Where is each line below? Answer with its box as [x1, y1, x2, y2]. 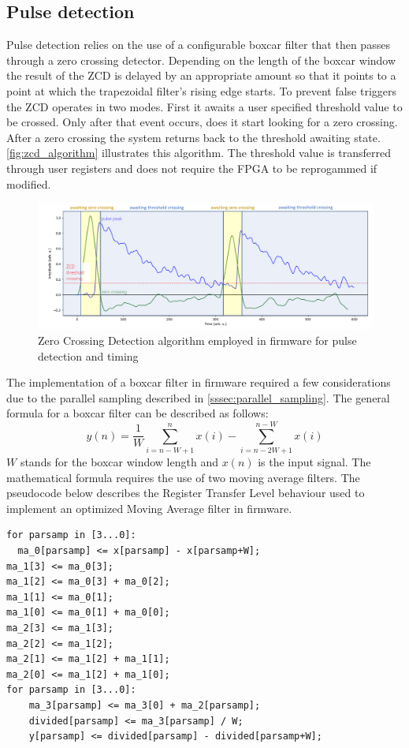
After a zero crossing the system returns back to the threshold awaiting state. [6, 129, 381, 145]
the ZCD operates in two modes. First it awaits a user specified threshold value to [6, 98, 403, 114]
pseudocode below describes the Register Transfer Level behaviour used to [6, 484, 365, 501]
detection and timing [38, 347, 139, 364]
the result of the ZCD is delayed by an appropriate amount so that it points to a [6, 67, 396, 84]
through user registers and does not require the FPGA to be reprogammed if [6, 159, 377, 176]
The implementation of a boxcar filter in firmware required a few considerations [6, 374, 391, 391]
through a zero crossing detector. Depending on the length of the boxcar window [6, 51, 396, 68]
